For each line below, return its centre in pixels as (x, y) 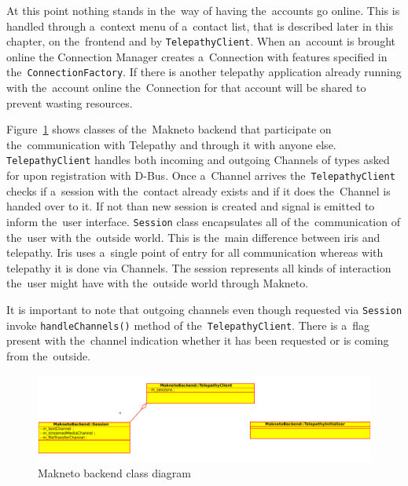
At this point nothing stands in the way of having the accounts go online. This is (203, 10)
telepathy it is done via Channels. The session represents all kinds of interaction (199, 267)
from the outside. (49, 355)
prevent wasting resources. (70, 102)
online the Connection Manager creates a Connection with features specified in (197, 56)
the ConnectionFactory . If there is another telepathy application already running (204, 72)
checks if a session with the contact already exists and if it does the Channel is (198, 190)
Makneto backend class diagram (115, 473)
